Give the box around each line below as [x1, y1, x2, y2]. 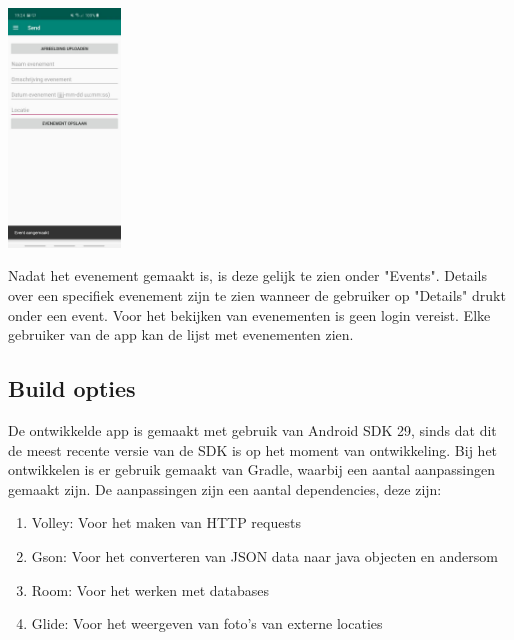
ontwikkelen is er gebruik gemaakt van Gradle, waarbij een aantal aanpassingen [8, 459, 495, 480]
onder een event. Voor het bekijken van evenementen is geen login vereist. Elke [8, 304, 491, 325]
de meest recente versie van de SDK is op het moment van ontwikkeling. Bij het [8, 439, 498, 460]
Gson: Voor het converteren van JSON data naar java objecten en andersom [31, 546, 498, 566]
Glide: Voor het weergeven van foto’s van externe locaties [31, 613, 383, 634]
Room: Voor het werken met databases [31, 579, 270, 600]
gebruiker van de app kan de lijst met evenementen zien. [8, 324, 354, 345]
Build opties [8, 373, 136, 404]
